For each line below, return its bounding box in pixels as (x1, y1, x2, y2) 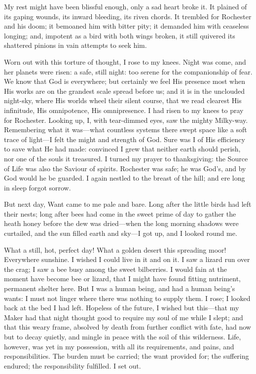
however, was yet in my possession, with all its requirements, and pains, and (4, 341, 234, 351)
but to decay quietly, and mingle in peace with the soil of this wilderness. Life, (4, 332, 241, 341)
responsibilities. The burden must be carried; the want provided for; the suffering (4, 351, 249, 361)
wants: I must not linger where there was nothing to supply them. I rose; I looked (4, 293, 251, 303)
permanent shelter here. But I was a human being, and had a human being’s (4, 283, 235, 294)
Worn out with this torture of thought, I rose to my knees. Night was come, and (4, 56, 246, 67)
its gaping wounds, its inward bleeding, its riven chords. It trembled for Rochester (4, 11, 252, 21)
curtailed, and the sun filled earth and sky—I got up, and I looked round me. (4, 228, 237, 238)
